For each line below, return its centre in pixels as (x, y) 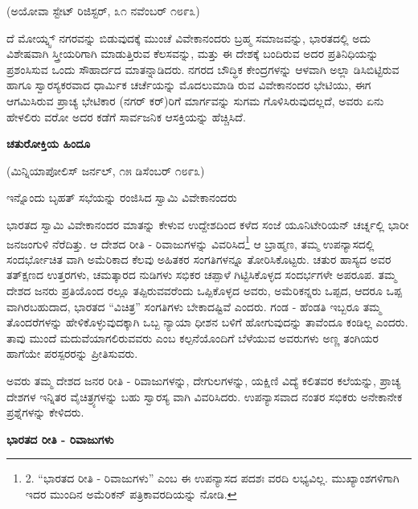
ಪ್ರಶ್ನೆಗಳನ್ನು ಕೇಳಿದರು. (45, 412)
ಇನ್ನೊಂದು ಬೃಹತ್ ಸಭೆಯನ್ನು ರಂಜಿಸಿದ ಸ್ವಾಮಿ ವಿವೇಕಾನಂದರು (122, 197)
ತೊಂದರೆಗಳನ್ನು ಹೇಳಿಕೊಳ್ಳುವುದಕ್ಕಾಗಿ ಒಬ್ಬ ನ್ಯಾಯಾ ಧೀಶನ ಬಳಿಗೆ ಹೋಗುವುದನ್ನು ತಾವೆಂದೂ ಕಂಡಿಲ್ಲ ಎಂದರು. (207, 322)
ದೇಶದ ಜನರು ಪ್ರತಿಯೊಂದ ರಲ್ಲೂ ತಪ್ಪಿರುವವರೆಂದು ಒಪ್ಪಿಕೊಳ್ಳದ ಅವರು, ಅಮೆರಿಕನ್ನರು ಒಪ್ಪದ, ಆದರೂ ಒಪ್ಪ (205, 290)
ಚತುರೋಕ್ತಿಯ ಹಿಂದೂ (49, 144)
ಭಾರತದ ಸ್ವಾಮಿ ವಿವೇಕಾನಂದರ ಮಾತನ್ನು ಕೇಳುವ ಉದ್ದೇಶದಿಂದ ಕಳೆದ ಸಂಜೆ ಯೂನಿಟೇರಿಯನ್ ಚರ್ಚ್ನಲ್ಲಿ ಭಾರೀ (208, 224)
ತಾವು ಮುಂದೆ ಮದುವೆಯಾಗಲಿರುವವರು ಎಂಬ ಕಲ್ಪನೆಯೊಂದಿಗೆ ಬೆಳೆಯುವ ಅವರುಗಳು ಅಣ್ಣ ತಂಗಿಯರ (193, 337)
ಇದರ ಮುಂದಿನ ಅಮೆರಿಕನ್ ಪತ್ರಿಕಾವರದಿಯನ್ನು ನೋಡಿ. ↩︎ (131, 493)
